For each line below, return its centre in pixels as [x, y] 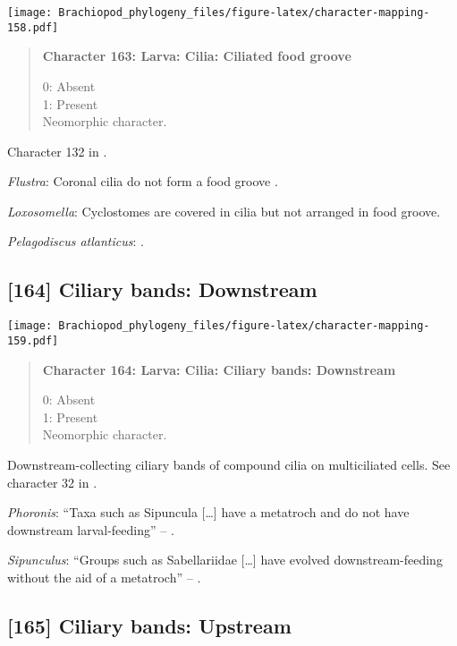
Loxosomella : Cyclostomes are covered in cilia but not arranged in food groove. [224, 211]
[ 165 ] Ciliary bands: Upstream [149, 625]
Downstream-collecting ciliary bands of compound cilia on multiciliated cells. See [229, 464]
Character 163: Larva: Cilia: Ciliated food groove [197, 56]
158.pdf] [33, 27]
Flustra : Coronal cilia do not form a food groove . [143, 181]
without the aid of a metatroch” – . [104, 577]
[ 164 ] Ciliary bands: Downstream [162, 289]
